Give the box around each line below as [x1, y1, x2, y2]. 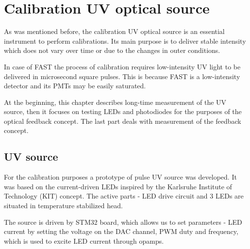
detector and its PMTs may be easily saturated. [4, 81, 146, 91]
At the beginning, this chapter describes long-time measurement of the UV [4, 97, 227, 107]
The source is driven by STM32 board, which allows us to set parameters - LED [4, 216, 242, 227]
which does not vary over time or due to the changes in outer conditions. [4, 45, 220, 55]
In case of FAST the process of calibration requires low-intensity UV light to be [4, 61, 241, 71]
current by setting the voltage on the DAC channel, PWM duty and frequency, [4, 226, 238, 236]
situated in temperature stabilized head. [4, 200, 123, 211]
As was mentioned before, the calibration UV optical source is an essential [4, 26, 225, 36]
